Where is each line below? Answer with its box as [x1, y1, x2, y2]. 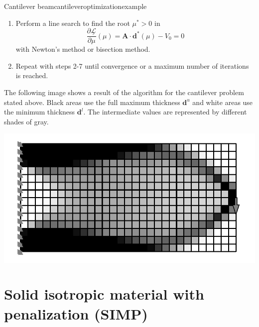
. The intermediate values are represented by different [83, 107, 247, 117]
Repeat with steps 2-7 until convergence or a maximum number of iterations [15, 60, 249, 71]
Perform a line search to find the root [15, 17, 130, 28]
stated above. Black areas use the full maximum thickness [4, 97, 180, 107]
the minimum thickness [4, 107, 75, 117]
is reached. [15, 70, 48, 81]
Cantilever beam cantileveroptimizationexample [4, 1, 147, 11]
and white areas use [192, 97, 253, 107]
